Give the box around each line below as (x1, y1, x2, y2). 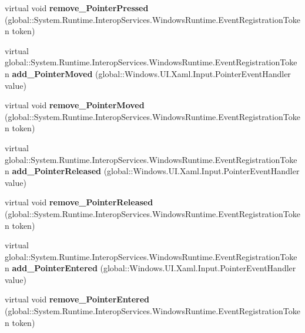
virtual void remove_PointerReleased (5, 196, 153, 208)
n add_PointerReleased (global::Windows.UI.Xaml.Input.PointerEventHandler (5, 165, 300, 177)
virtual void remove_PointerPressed (5, 2, 149, 14)
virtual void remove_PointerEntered (5, 293, 150, 305)
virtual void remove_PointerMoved (5, 99, 145, 111)
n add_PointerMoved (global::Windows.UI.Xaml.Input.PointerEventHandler (5, 67, 291, 79)
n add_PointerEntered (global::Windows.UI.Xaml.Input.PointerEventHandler (5, 262, 296, 274)
